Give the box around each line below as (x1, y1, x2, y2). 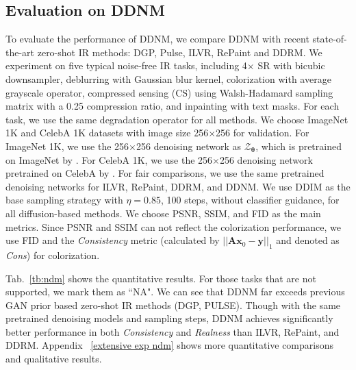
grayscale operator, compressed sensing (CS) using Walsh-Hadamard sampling (5, 85, 333, 99)
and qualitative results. (5, 351, 102, 366)
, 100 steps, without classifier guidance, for (160, 193, 340, 207)
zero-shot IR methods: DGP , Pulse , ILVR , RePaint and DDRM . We (37, 45, 322, 59)
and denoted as (276, 233, 340, 247)
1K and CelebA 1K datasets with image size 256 (5, 125, 209, 140)
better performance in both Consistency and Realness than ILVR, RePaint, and (5, 324, 340, 338)
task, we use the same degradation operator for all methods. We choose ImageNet (5, 112, 348, 126)
